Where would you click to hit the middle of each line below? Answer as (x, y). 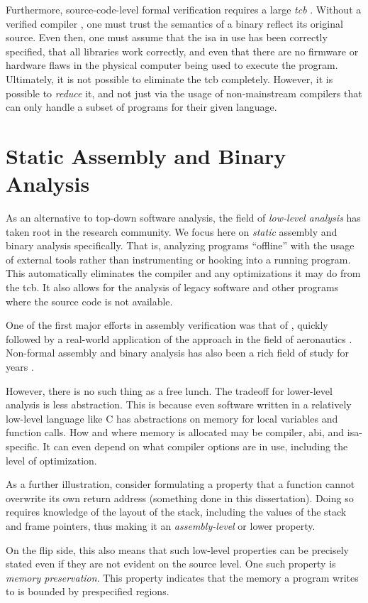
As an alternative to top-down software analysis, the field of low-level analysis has (183, 218)
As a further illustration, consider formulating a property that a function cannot (180, 484)
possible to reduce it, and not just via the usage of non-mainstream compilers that (184, 93)
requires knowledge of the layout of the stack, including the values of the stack (176, 512)
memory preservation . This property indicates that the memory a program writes (182, 577)
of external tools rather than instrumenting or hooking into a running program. (178, 259)
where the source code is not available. (89, 301)
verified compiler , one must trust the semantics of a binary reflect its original (174, 23)
